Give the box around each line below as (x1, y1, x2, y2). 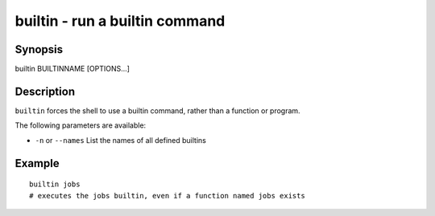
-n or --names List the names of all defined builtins (35, 135, 207, 145)
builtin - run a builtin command (14, 12, 226, 30)
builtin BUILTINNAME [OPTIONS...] (14, 64, 130, 74)
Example (14, 157, 60, 170)
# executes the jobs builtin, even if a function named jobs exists (29, 191, 305, 200)
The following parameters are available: (14, 120, 147, 130)
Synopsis (14, 43, 64, 56)
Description (14, 84, 76, 98)
